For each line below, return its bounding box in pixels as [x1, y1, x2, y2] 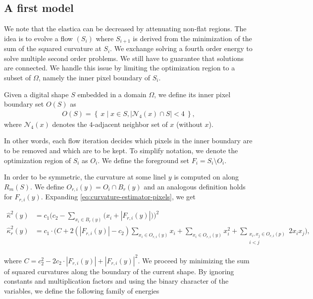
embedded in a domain [77, 89, 147, 99]
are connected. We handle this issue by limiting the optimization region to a [4, 62, 235, 73]
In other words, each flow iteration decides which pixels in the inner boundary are [4, 135, 253, 146]
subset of [4, 72, 31, 83]
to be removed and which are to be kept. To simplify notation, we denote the [4, 145, 238, 156]
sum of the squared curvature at [4, 43, 102, 54]
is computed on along [174, 172, 239, 182]
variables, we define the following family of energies [4, 285, 159, 296]
